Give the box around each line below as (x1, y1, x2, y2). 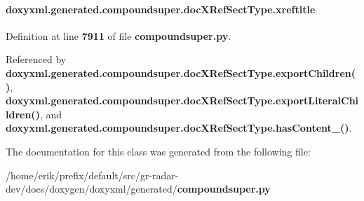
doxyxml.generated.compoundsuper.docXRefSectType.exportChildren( (6, 65, 356, 80)
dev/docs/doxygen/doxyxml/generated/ (6, 181, 177, 196)
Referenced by (6, 52, 67, 67)
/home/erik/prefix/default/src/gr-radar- (6, 167, 179, 182)
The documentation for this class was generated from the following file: (6, 144, 311, 158)
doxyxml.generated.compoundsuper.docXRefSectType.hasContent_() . (6, 120, 352, 135)
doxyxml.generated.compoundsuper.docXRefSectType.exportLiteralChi (6, 93, 359, 108)
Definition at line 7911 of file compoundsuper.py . (6, 28, 231, 43)
